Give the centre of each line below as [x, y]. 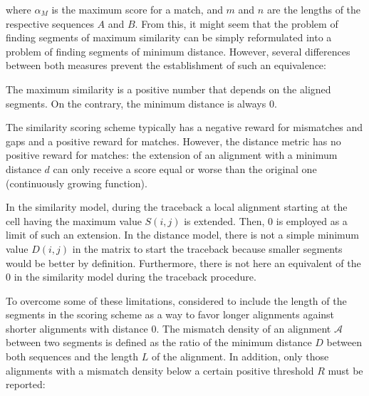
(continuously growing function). [77, 183]
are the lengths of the [314, 9]
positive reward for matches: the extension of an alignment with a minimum [172, 155]
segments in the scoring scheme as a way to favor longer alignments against [170, 314]
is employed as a [312, 220]
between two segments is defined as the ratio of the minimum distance [159, 342]
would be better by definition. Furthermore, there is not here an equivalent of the [183, 262]
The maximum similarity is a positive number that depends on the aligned [168, 89]
